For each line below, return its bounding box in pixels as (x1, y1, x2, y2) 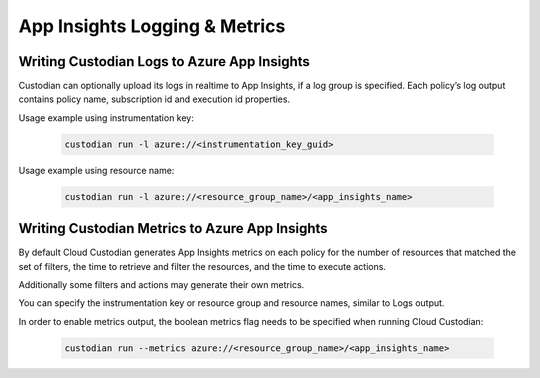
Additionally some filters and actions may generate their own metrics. (18, 279, 305, 291)
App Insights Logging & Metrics (18, 15, 286, 37)
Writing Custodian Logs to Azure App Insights (18, 53, 310, 70)
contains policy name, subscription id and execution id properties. (18, 93, 290, 105)
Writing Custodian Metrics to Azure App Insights (18, 220, 329, 237)
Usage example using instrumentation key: (18, 111, 195, 124)
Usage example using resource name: (18, 164, 175, 176)
